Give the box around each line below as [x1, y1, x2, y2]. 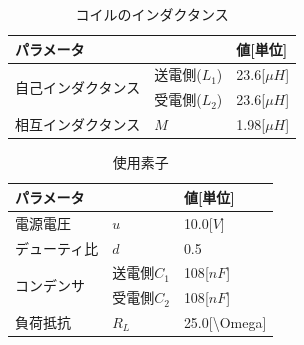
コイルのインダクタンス [75, 4, 229, 24]
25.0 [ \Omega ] [183, 312, 267, 333]
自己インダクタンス [15, 76, 141, 97]
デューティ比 [15, 237, 99, 258]
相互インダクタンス [15, 114, 141, 135]
